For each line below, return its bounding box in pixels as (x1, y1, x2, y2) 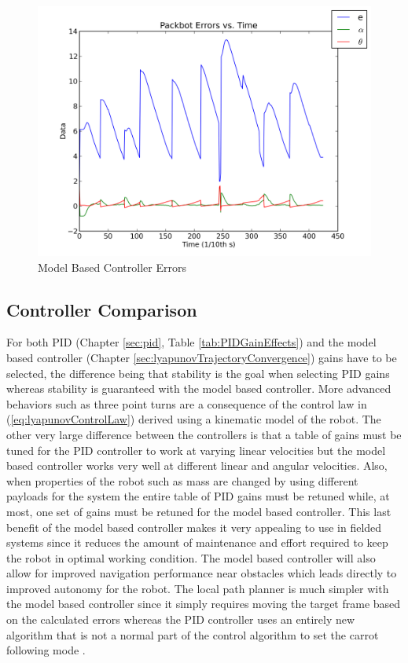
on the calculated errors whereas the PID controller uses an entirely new (6, 611, 355, 628)
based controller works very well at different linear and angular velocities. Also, (6, 457, 388, 474)
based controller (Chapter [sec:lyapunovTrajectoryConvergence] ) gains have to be (6, 349, 397, 365)
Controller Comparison (6, 297, 197, 321)
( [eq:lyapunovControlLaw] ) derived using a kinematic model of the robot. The (6, 411, 381, 427)
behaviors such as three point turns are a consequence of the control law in (6, 395, 367, 412)
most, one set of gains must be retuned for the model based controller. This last (6, 503, 391, 519)
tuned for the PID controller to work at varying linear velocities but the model (6, 441, 386, 458)
